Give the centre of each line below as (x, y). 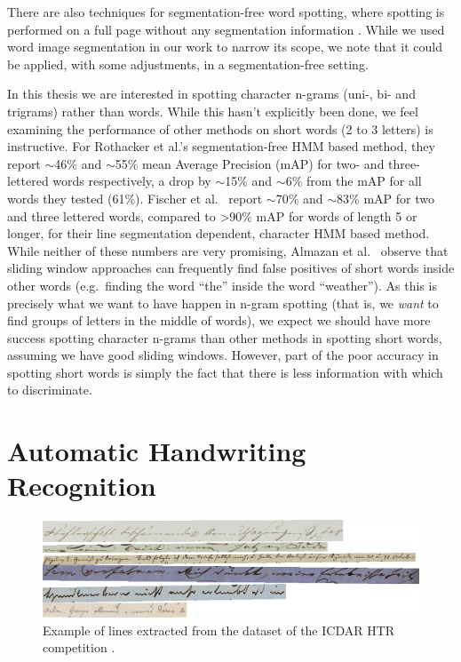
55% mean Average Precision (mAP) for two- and (250, 163)
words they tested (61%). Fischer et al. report (135, 198)
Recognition (82, 486)
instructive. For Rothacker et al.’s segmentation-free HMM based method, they (221, 146)
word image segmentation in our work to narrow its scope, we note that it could (225, 47)
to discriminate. (50, 390)
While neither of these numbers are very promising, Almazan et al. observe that (228, 250)
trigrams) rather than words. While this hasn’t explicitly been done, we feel (213, 111)
